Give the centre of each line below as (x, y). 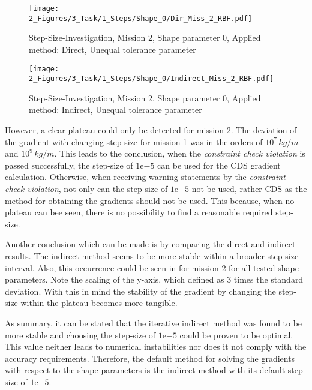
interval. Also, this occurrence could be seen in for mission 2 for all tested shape (152, 267)
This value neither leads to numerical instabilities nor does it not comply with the (156, 346)
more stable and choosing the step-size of (80, 334)
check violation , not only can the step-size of (86, 188)
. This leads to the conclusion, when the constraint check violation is (180, 153)
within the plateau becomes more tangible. (99, 303)
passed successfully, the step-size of (69, 165)
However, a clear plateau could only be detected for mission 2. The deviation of (151, 130)
